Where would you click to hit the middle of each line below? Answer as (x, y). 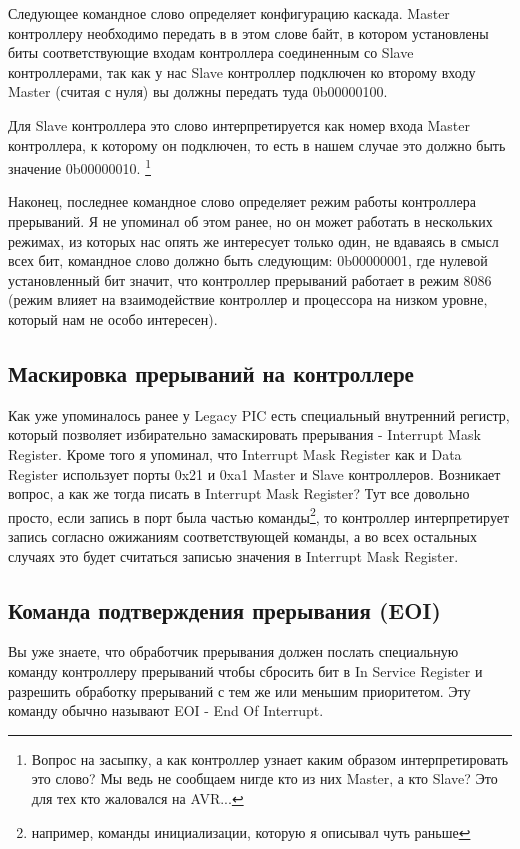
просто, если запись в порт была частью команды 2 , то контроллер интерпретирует (259, 515)
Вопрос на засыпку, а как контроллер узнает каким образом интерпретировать (270, 758)
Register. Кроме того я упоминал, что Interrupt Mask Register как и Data (235, 453)
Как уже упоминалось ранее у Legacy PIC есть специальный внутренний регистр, (259, 414)
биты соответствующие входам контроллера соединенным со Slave (211, 52)
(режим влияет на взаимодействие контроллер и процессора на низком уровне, (248, 299)
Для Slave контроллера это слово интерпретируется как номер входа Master (239, 124)
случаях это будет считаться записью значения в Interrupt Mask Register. (233, 555)
